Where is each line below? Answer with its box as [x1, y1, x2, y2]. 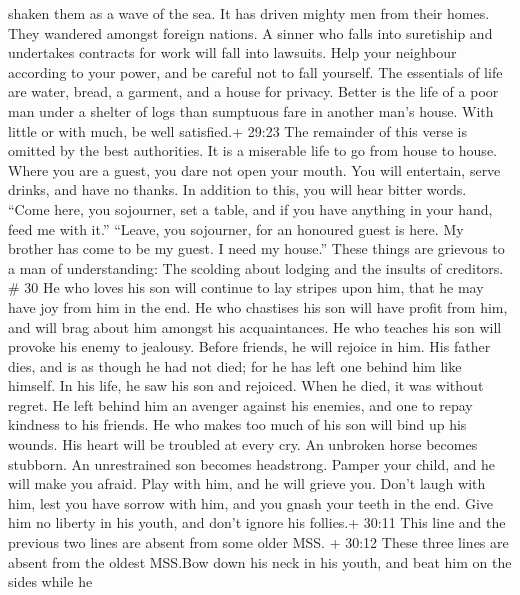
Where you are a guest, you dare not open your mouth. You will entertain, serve [8, 159, 501, 180]
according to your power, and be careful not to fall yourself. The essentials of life [8, 61, 503, 82]
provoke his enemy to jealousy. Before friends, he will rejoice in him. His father [8, 336, 491, 357]
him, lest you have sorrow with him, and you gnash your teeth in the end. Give [8, 492, 494, 513]
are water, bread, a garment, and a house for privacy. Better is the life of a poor [8, 81, 499, 102]
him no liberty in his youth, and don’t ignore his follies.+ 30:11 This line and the [8, 512, 506, 533]
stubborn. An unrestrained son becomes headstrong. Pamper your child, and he [8, 453, 495, 474]
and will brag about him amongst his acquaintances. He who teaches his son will [8, 316, 502, 337]
